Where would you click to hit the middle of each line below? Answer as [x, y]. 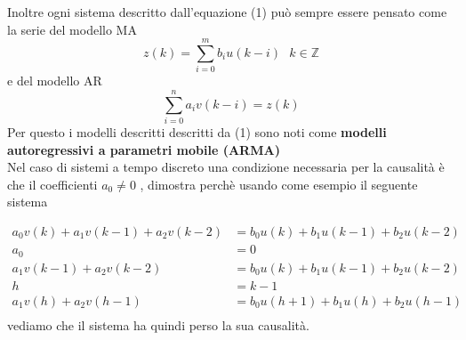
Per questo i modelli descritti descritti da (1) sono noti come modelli [197, 132]
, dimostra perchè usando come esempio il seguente [279, 184]
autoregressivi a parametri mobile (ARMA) [144, 149]
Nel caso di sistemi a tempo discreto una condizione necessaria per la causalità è [226, 167]
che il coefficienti [52, 184]
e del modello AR [55, 81]
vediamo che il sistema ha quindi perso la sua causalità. [158, 324]
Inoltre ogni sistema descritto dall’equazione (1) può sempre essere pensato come [227, 12]
